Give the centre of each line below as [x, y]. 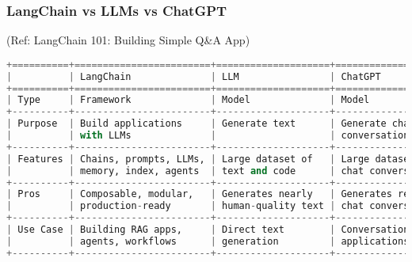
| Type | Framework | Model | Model [188, 100]
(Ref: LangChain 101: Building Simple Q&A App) [128, 40]
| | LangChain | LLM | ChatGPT [194, 76]
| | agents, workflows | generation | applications [208, 241]
